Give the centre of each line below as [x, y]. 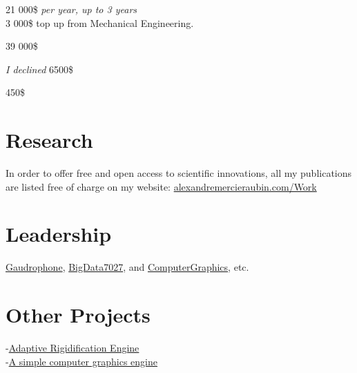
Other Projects [78, 315]
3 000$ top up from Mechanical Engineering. [100, 22]
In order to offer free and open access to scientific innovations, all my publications [179, 173]
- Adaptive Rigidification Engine [73, 348]
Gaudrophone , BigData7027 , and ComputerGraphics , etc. [127, 267]
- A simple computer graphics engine [81, 361]
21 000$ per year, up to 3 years [71, 9]
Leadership [59, 234]
